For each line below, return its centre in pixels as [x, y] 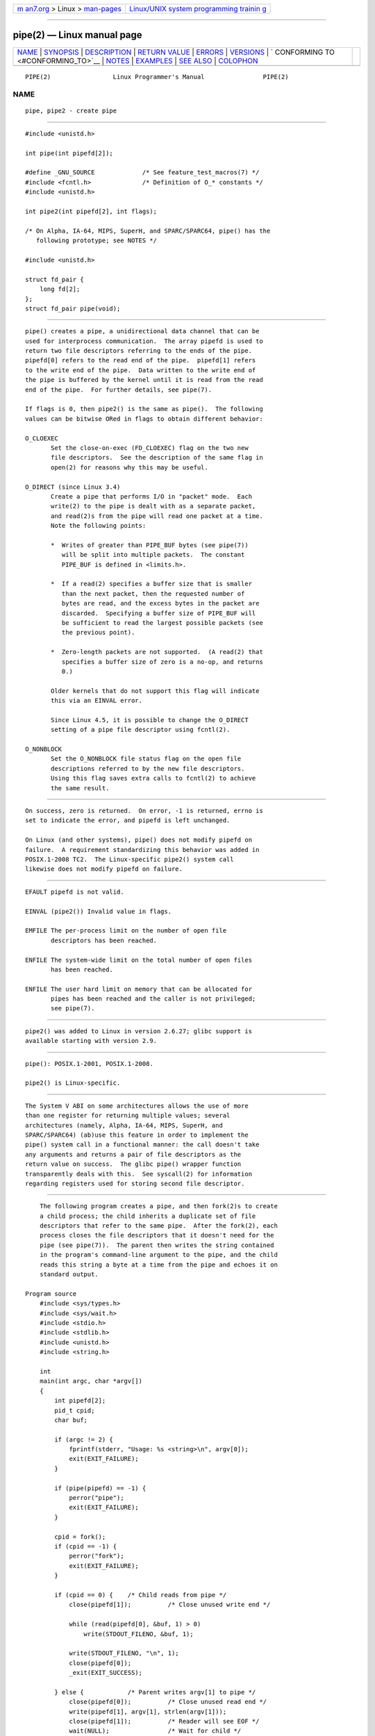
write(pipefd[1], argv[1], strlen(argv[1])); [148, 1711]
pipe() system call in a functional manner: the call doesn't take [142, 1145]
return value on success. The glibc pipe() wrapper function [133, 1164]
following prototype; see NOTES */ [97, 241]
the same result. [80, 788]
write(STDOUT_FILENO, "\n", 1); [124, 1653]
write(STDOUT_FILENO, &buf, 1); [139, 1634]
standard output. [69, 1275]
